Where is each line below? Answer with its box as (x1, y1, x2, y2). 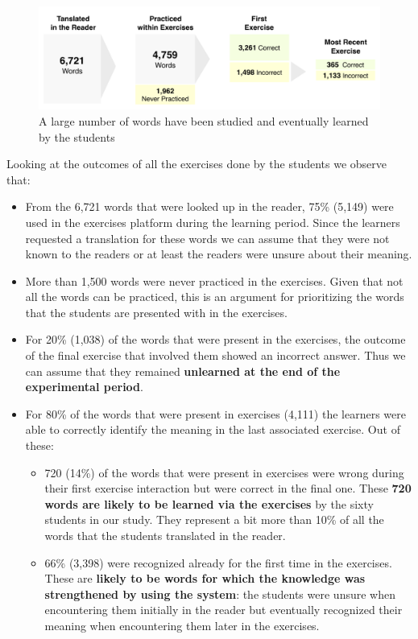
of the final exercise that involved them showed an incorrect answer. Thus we (25, 347, 406, 364)
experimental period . (25, 378, 143, 395)
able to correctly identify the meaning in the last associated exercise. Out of (25, 421, 400, 438)
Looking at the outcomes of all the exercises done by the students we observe (6, 155, 387, 172)
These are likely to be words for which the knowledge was (44, 570, 366, 587)
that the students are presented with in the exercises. (25, 303, 288, 320)
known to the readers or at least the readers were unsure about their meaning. (25, 245, 412, 262)
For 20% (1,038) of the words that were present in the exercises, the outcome (25, 331, 406, 348)
